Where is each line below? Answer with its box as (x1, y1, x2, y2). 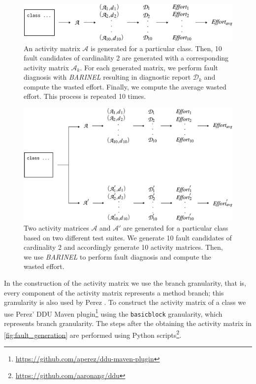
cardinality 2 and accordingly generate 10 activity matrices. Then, (24, 242, 223, 252)
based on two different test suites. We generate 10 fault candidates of (24, 232, 232, 242)
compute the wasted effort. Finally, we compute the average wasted (24, 81, 226, 91)
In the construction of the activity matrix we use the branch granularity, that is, (4, 278, 247, 288)
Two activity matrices (24, 223, 89, 233)
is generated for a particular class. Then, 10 (91, 43, 222, 53)
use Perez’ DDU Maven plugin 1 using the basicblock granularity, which (4, 307, 223, 319)
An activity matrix (24, 43, 80, 53)
